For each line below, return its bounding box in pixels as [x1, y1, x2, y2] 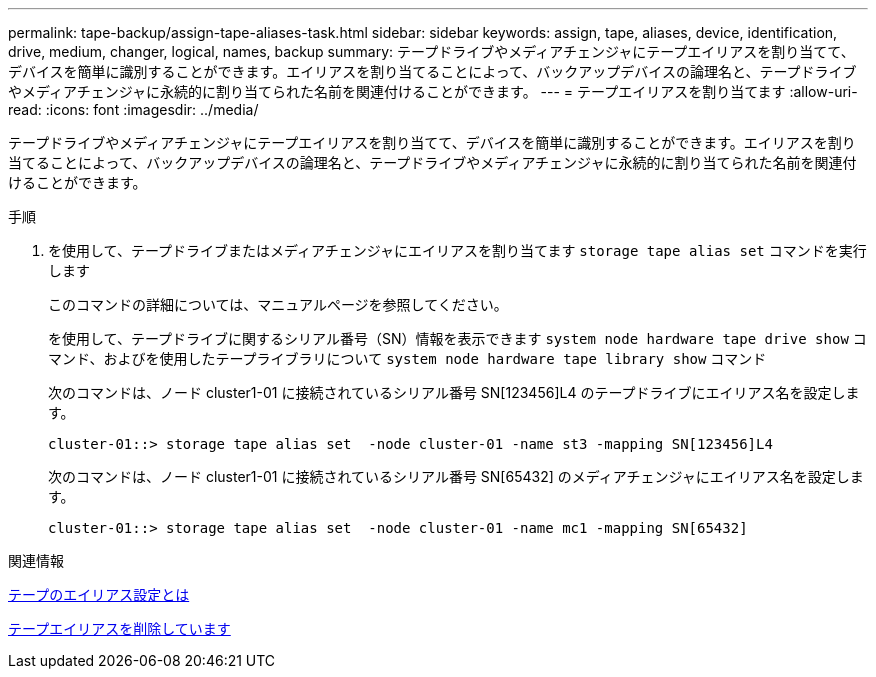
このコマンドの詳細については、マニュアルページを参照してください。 [48, 296, 508, 313]
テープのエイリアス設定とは [8, 586, 190, 603]
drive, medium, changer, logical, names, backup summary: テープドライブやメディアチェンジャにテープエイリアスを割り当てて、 [8, 43, 855, 60]
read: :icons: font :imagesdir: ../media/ [8, 101, 259, 118]
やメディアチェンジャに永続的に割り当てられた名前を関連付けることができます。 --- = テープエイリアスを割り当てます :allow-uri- [8, 83, 858, 100]
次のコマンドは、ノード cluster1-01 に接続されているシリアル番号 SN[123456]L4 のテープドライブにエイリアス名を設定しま [48, 384, 860, 401]
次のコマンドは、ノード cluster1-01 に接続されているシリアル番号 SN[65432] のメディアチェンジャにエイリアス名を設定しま [48, 468, 864, 485]
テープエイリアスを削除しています [8, 620, 231, 637]
